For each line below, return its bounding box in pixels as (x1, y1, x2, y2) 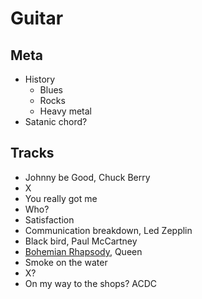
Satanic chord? (24, 116, 88, 127)
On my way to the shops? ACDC (24, 277, 158, 289)
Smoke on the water (24, 256, 108, 268)
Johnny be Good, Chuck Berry (24, 171, 151, 183)
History (24, 73, 56, 85)
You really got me (24, 192, 98, 204)
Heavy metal (39, 105, 92, 117)
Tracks (10, 145, 55, 162)
